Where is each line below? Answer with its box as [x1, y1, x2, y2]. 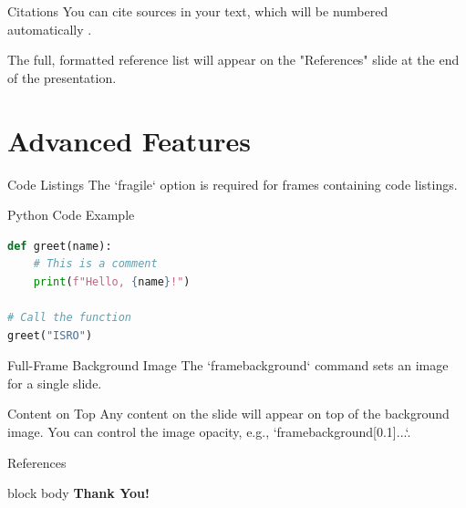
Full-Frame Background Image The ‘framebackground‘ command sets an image [7, 356, 449, 375]
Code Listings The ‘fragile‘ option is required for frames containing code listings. [7, 174, 458, 193]
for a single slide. [7, 373, 102, 392]
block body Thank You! [7, 483, 150, 503]
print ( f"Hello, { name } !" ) [33, 275, 191, 288]
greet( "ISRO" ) [7, 328, 93, 342]
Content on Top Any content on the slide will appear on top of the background [7, 404, 450, 423]
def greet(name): [7, 239, 112, 253]
